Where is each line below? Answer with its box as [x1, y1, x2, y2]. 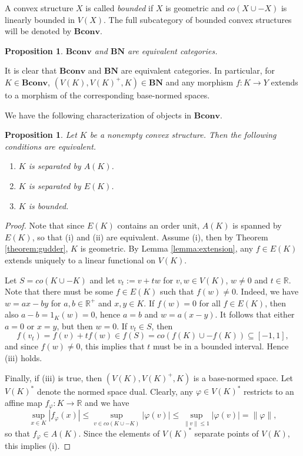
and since [5, 340, 38, 352]
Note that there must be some [5, 285, 114, 298]
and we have [84, 396, 129, 408]
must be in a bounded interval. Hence [153, 340, 289, 352]
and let [89, 273, 115, 286]
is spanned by [232, 219, 282, 232]
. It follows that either [215, 308, 295, 320]
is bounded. [28, 199, 69, 212]
